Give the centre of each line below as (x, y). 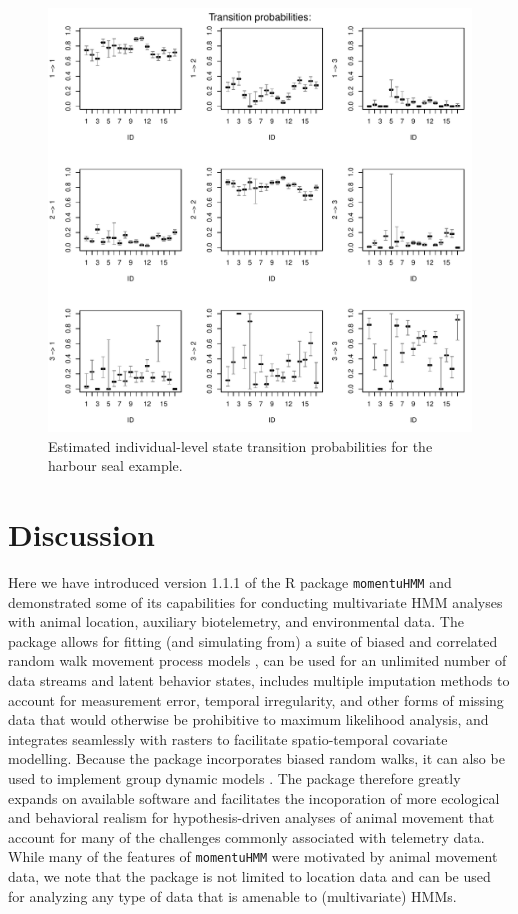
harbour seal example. (115, 465)
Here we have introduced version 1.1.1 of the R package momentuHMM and (230, 581)
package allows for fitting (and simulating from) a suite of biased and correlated (253, 640)
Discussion (81, 533)
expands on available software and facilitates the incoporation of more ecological (254, 797)
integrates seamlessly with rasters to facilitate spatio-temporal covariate (228, 738)
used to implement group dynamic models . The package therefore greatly (234, 777)
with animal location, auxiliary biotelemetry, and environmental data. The (236, 621)
